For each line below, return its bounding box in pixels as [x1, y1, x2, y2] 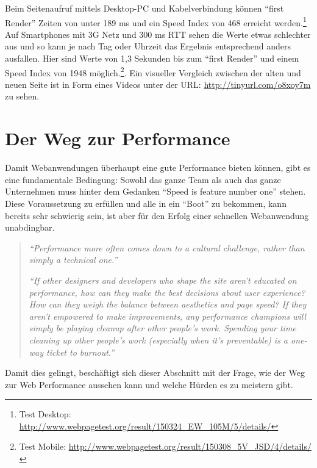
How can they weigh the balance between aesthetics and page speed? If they [29, 298, 307, 311]
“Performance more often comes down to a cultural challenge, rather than [29, 241, 305, 254]
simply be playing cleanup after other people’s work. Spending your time [29, 322, 296, 334]
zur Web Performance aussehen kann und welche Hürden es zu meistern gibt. [5, 378, 293, 391]
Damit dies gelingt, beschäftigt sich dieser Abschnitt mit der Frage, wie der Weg [5, 366, 305, 379]
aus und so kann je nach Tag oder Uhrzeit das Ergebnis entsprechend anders [5, 40, 291, 52]
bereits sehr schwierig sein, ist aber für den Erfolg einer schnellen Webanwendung [5, 209, 309, 221]
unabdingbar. [5, 221, 55, 234]
